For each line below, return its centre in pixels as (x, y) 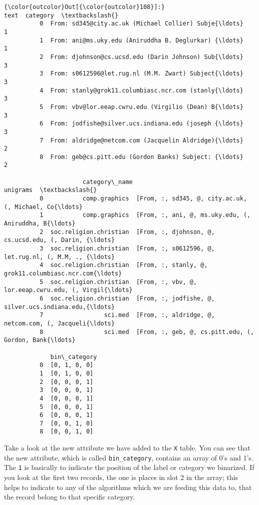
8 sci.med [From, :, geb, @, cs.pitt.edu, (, (147, 332)
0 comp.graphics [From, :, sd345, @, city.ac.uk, (143, 199)
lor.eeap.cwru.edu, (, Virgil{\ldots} (68, 290)
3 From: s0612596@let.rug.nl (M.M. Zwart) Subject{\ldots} (141, 74)
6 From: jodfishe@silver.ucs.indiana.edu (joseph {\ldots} (141, 124)
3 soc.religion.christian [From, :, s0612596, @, (127, 249)
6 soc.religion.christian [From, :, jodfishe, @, (127, 298)
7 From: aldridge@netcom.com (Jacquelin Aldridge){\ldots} (141, 140)
